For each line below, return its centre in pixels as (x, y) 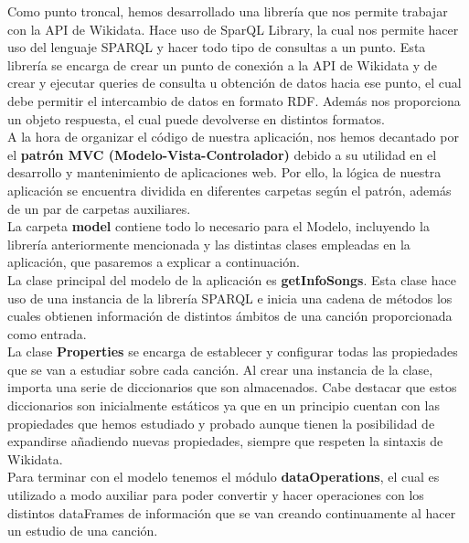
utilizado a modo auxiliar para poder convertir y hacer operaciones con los (216, 495)
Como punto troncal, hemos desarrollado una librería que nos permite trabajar (228, 11)
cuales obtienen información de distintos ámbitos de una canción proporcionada (230, 316)
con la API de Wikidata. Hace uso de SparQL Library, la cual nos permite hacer (233, 29)
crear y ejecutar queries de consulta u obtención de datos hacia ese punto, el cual (234, 83)
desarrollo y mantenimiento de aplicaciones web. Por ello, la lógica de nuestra (224, 172)
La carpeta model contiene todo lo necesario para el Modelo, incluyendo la (219, 226)
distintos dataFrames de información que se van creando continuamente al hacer (232, 512)
